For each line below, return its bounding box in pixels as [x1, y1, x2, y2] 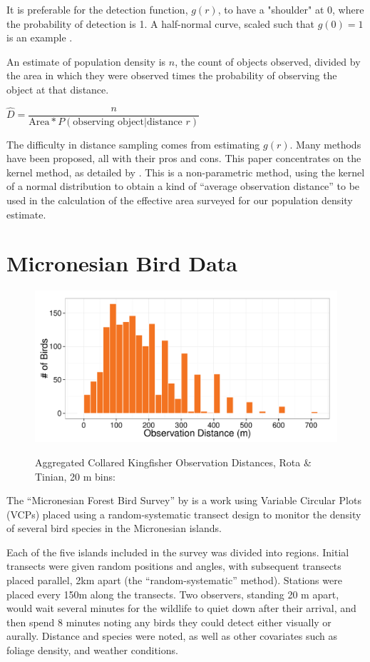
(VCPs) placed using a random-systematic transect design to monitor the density [6, 506, 361, 521]
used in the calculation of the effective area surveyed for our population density [6, 193, 353, 207]
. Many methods [289, 136, 361, 151]
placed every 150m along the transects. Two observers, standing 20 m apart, [6, 586, 339, 601]
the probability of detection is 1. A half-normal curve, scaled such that [6, 16, 315, 31]
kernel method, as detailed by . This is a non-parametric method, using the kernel [6, 164, 365, 179]
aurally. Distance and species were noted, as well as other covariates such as [6, 628, 338, 643]
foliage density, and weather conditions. [6, 643, 178, 658]
